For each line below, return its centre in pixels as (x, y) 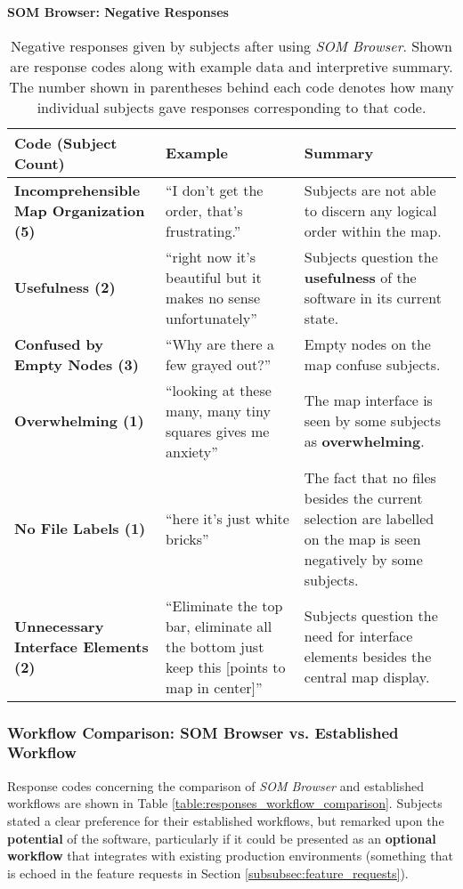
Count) (40, 163)
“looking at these (219, 390)
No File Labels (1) (80, 529)
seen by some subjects (373, 421)
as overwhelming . (364, 441)
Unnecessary (59, 626)
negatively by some (363, 559)
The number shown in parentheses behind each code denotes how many (231, 86)
